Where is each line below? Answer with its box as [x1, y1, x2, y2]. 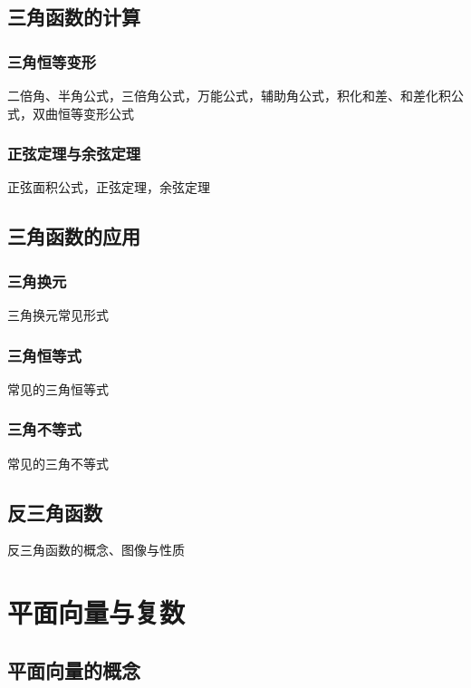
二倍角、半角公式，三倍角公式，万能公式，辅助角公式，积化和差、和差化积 [7, 86, 451, 104]
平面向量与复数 [7, 594, 186, 631]
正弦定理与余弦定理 [7, 142, 141, 165]
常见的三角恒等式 [7, 379, 109, 398]
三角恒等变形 [7, 50, 97, 73]
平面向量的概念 [7, 655, 140, 683]
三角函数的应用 [7, 222, 140, 250]
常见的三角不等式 [7, 453, 109, 472]
